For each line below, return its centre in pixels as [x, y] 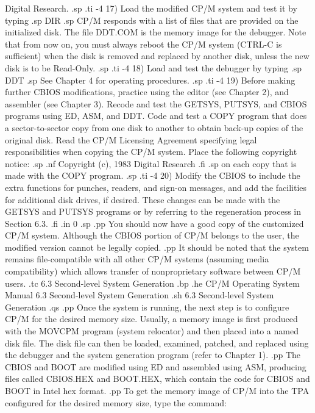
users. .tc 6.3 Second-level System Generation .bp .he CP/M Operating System [152, 283]
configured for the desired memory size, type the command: [116, 402]
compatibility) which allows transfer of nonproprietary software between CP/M [153, 271]
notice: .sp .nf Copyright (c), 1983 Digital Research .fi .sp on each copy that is [151, 163]
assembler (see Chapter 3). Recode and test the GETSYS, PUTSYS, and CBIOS [156, 103]
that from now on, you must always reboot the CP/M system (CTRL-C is [143, 44]
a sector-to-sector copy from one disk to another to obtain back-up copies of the [154, 127]
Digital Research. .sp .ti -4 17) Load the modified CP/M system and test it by [151, 8]
